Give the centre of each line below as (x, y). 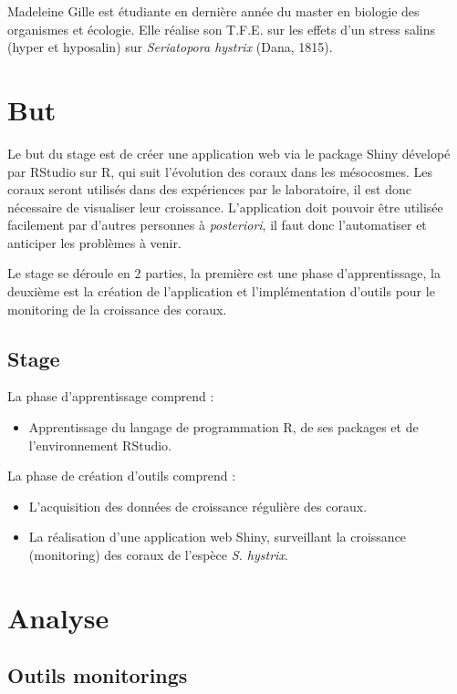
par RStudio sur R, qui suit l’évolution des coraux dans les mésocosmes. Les (220, 171)
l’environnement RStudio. (100, 445)
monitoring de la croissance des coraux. (117, 309)
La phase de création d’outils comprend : (122, 476)
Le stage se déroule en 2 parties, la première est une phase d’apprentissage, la (224, 273)
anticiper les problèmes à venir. (94, 242)
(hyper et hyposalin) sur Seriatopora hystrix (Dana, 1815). (170, 47)
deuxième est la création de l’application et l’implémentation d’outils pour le (221, 291)
